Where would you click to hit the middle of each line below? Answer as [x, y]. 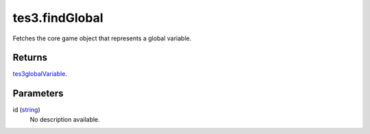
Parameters [38, 93]
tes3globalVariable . [40, 74]
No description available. [65, 119]
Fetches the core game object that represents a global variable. [102, 38]
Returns [30, 58]
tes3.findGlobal [58, 18]
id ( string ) [26, 110]
